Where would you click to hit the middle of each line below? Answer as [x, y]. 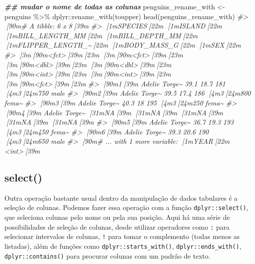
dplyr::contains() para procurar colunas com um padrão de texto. [107, 255]
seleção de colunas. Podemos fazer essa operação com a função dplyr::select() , [127, 207]
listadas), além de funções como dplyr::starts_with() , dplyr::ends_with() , [123, 246]
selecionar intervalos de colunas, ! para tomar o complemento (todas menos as [122, 236]
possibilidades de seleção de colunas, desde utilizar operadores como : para [117, 226]
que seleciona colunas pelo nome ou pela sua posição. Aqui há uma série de [117, 217]
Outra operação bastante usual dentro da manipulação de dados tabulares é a [121, 198]
